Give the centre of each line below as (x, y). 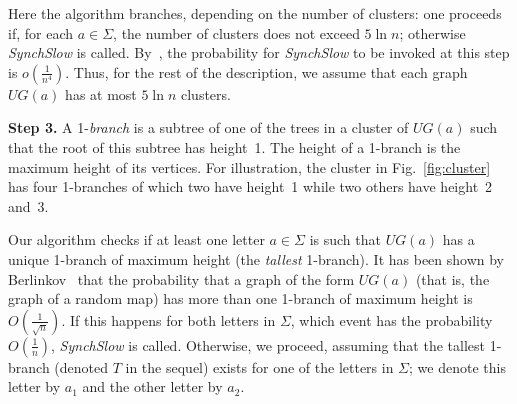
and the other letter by (152, 386)
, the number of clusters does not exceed (236, 32)
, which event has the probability (391, 319)
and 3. (28, 205)
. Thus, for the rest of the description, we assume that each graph (266, 71)
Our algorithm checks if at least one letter (136, 239)
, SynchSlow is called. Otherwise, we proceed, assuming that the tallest (268, 344)
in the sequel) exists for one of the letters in (259, 366)
